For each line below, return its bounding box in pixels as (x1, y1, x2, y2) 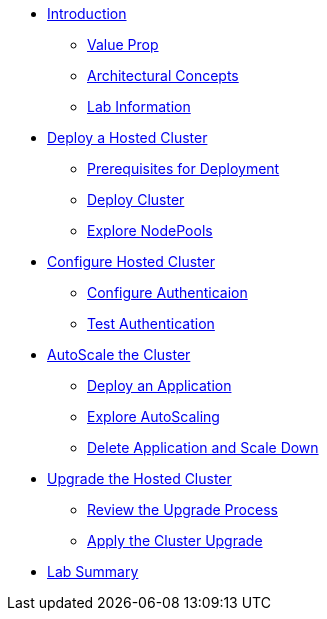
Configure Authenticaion (87, 284, 248, 301)
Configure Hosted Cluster (47, 253, 215, 270)
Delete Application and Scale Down (87, 439, 319, 456)
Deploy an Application (87, 377, 232, 394)
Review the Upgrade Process (87, 501, 278, 518)
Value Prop (87, 36, 159, 53)
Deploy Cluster (87, 191, 185, 208)
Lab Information (87, 98, 191, 115)
